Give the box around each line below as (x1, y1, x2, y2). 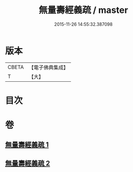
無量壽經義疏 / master (39, 4, 128, 16)
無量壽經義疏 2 (5, 159, 51, 168)
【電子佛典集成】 (28, 64, 68, 71)
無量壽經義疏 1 (5, 141, 49, 149)
